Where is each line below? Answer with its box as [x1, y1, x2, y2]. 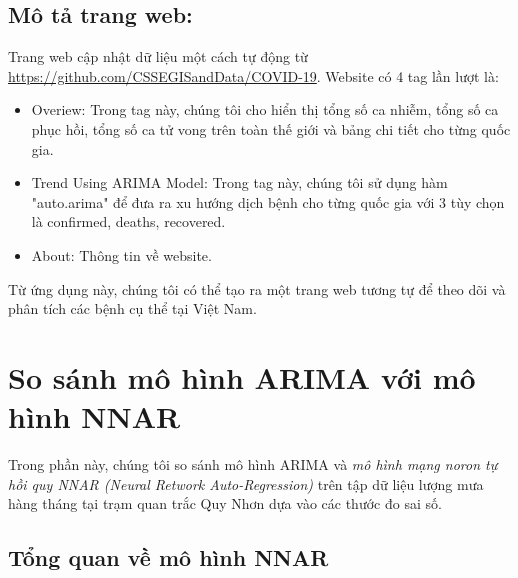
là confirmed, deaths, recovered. [31, 211, 226, 232]
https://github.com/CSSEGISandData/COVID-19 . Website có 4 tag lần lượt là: [8, 65, 499, 86]
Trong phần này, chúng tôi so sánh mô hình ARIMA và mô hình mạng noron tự [8, 454, 498, 475]
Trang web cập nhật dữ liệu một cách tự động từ [8, 46, 308, 67]
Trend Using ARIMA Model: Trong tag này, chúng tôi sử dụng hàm [31, 172, 448, 193]
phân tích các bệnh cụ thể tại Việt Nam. [8, 298, 257, 319]
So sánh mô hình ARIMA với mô [8, 356, 476, 397]
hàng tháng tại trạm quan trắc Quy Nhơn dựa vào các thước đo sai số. [8, 493, 442, 514]
